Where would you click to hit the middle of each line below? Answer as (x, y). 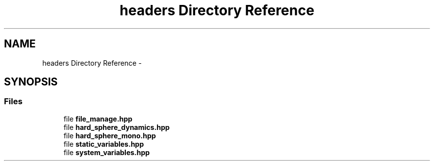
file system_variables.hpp (107, 152)
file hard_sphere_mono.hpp (110, 135)
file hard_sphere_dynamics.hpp (117, 127)
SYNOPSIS (31, 82)
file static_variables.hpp (104, 144)
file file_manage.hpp (98, 119)
